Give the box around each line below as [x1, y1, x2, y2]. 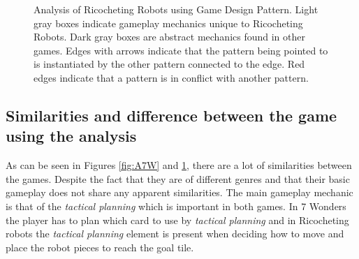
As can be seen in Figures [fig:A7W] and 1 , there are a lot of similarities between [6, 158, 352, 172]
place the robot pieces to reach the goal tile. [6, 239, 194, 254]
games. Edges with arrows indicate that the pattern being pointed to [34, 43, 328, 57]
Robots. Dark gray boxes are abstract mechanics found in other [34, 29, 306, 44]
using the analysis [6, 125, 137, 147]
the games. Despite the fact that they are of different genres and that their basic [6, 171, 350, 186]
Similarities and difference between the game [6, 104, 337, 126]
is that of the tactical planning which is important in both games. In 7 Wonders [6, 198, 346, 213]
